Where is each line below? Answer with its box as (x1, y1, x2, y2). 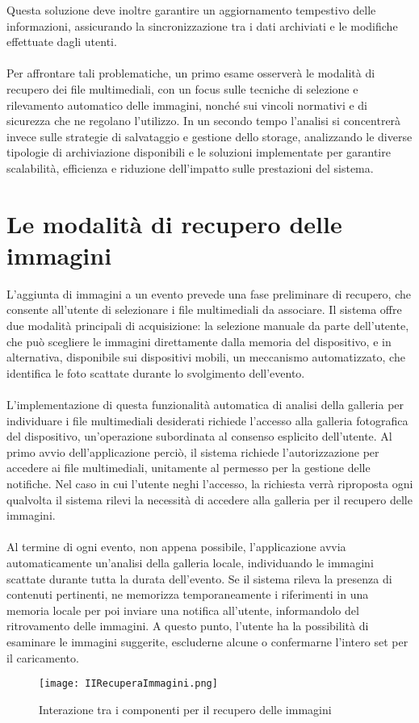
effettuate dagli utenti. (6, 33, 117, 50)
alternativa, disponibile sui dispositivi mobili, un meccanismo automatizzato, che (6, 349, 405, 366)
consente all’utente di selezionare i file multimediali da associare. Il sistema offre (6, 301, 402, 318)
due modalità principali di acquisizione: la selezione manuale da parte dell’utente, (6, 317, 409, 334)
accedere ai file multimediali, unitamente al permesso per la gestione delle (6, 459, 371, 476)
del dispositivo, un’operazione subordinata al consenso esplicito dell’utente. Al (6, 428, 392, 445)
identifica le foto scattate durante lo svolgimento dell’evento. (6, 364, 305, 381)
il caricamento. (6, 649, 79, 666)
